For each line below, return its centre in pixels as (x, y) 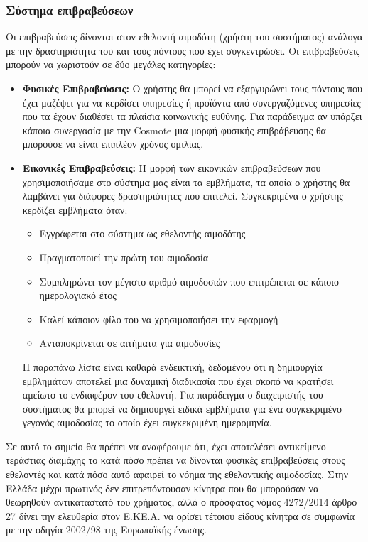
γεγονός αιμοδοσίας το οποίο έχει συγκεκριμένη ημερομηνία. (147, 422)
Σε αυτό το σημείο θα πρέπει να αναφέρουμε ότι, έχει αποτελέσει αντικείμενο (166, 446)
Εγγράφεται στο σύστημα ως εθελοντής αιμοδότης (142, 233)
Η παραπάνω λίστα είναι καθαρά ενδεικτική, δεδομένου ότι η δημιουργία (172, 366)
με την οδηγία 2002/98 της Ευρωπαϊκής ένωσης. (106, 530)
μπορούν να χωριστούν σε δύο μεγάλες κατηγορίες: (111, 64)
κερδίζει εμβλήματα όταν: (75, 209)
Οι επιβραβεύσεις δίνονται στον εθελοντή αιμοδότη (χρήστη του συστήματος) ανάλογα (184, 37)
